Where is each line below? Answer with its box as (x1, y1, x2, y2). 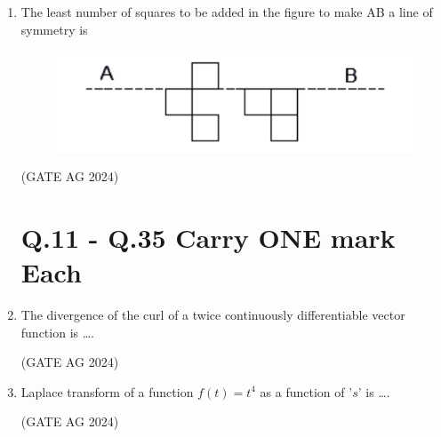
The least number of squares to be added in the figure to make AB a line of (20, 3, 433, 20)
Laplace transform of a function (20, 382, 194, 401)
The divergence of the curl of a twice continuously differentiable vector (20, 306, 405, 324)
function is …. (20, 322, 94, 341)
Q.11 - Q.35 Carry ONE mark (20, 218, 396, 255)
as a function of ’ (260, 382, 353, 401)
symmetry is (20, 20, 88, 38)
